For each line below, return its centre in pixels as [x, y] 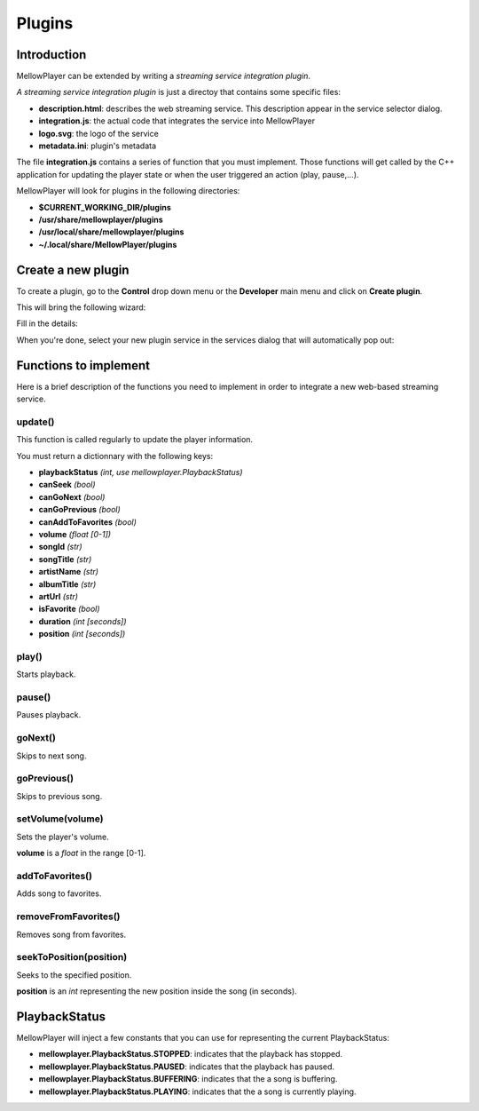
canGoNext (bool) [72, 496]
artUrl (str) [59, 596]
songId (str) [61, 547]
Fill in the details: [47, 323]
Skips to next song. [51, 756]
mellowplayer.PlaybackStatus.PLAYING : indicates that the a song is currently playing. [197, 1091]
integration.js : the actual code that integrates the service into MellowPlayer [177, 121]
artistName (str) [69, 572]
